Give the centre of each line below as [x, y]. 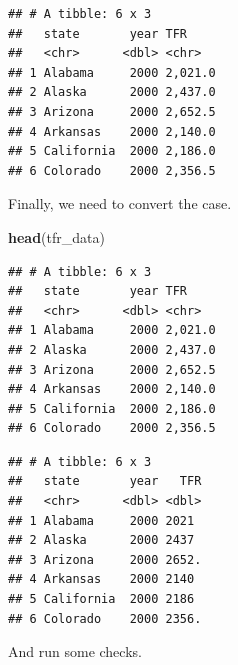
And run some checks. [75, 651]
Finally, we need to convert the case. [120, 203]
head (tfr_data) [56, 236]
